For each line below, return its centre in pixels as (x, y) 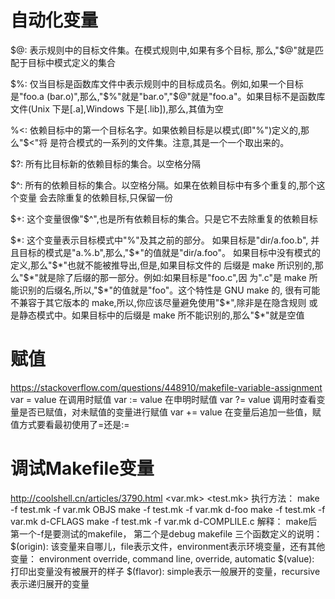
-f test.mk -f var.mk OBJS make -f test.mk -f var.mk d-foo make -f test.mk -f (168, 509)
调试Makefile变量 (82, 468)
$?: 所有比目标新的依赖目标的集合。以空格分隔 (106, 163)
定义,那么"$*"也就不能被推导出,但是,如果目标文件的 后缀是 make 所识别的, (162, 265)
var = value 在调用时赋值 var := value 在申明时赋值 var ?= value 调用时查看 (163, 399)
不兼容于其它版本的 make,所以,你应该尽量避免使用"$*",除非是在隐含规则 (158, 302)
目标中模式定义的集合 (71, 62)
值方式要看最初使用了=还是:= (70, 424)
